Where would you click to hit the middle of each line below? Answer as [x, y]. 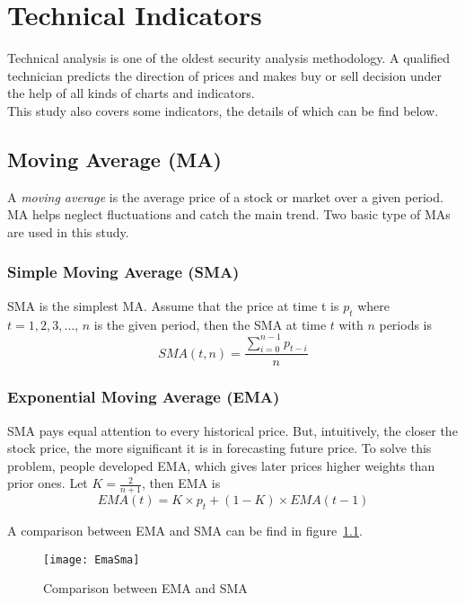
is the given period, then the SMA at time [210, 324]
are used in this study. [68, 231]
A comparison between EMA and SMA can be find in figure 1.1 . [185, 531]
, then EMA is [181, 483]
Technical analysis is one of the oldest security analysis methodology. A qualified [228, 58]
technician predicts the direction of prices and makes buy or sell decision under [224, 75]
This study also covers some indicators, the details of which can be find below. [223, 110]
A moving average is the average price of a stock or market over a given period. [225, 196]
